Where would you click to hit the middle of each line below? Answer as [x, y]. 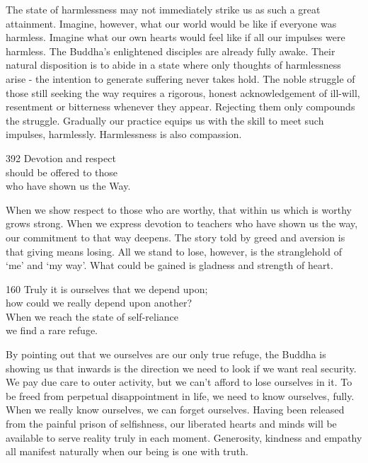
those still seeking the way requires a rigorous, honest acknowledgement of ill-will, [183, 92]
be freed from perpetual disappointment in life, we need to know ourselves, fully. [180, 395]
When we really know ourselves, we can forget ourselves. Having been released [175, 410]
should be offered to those [62, 172]
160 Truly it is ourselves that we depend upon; [107, 288]
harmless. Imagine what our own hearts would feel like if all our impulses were [176, 37]
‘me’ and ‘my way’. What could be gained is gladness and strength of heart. [169, 265]
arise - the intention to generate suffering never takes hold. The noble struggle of [180, 78]
